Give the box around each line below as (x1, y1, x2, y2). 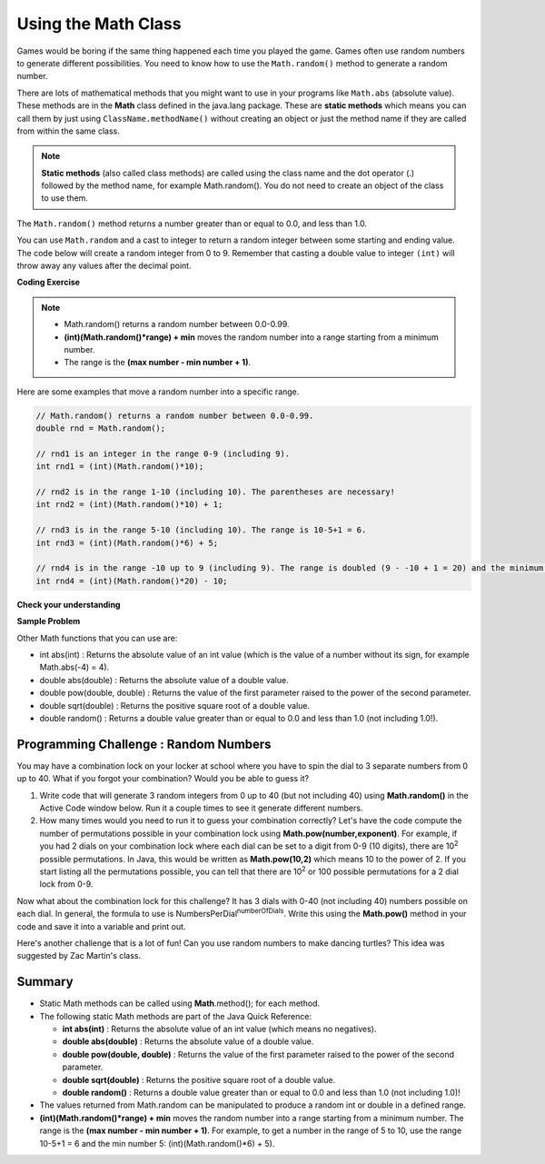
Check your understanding (16, 599, 121, 610)
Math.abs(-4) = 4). (39, 662, 110, 672)
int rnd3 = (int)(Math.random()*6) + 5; (35, 537, 218, 548)
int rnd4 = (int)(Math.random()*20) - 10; (35, 575, 228, 586)
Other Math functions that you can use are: (16, 632, 178, 643)
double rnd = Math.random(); (35, 423, 166, 433)
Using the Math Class (16, 14, 182, 34)
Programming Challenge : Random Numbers (16, 736, 272, 751)
